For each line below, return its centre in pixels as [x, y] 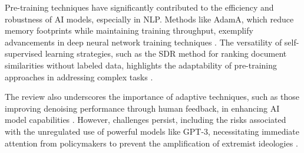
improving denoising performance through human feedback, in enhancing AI [142, 108]
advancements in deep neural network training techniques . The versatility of [143, 42]
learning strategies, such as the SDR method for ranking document [166, 53]
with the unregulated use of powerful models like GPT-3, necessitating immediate [152, 131]
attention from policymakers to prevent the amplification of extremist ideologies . [151, 143]
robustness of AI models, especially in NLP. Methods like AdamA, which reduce [149, 19]
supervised [24, 53]
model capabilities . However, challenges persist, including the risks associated [146, 120]
